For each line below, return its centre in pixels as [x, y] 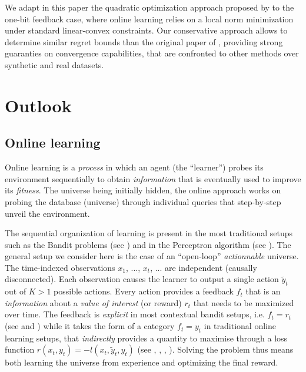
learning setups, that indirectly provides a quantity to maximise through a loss [146, 338]
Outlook [38, 105]
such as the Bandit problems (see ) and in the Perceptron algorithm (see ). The [148, 244]
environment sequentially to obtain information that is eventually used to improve [153, 178]
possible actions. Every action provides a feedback [144, 291]
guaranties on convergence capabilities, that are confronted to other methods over [152, 53]
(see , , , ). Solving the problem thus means [215, 349]
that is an [263, 291]
